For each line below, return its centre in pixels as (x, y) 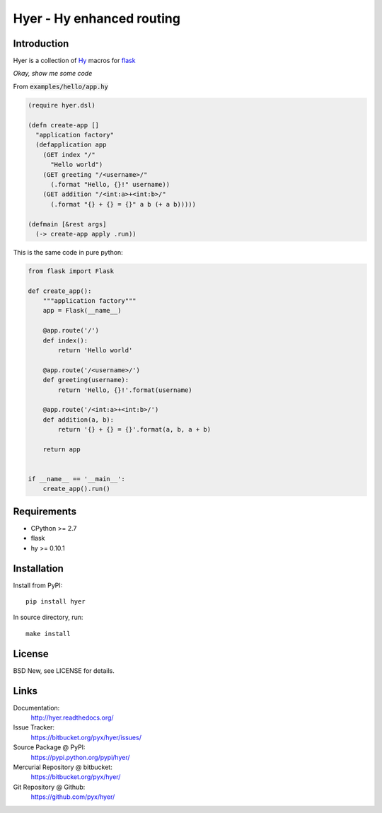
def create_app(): (60, 291)
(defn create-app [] (63, 125)
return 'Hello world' (95, 350)
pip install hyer (56, 602)
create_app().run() (77, 489)
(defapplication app (71, 145)
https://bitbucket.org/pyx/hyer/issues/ (86, 737)
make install (48, 634)
